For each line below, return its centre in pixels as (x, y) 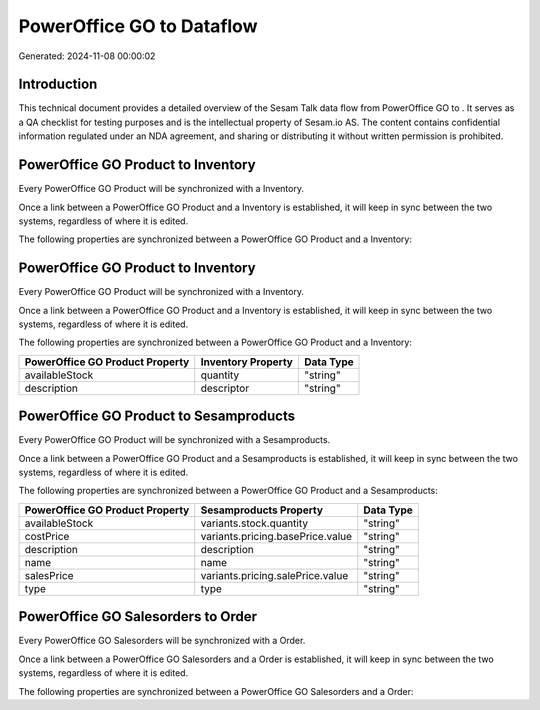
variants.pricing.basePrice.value (276, 536)
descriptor (225, 388)
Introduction (58, 84)
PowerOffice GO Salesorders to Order (138, 616)
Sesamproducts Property (262, 510)
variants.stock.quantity (254, 523)
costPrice (47, 536)
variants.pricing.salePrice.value (274, 575)
